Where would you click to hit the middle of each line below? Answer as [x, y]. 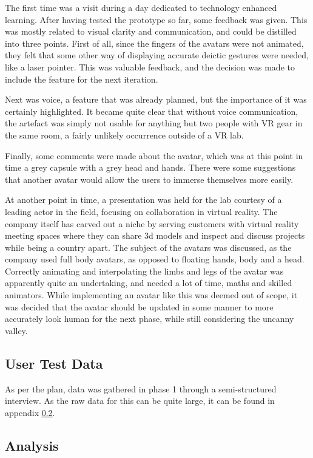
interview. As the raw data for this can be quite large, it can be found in [140, 401]
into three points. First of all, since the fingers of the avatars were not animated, [154, 43]
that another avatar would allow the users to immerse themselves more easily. [149, 179]
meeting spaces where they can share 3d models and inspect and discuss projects [155, 235]
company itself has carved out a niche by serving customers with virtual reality [152, 223]
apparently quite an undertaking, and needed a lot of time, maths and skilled [149, 283]
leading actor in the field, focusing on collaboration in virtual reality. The [141, 211]
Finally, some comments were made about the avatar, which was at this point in [154, 155]
